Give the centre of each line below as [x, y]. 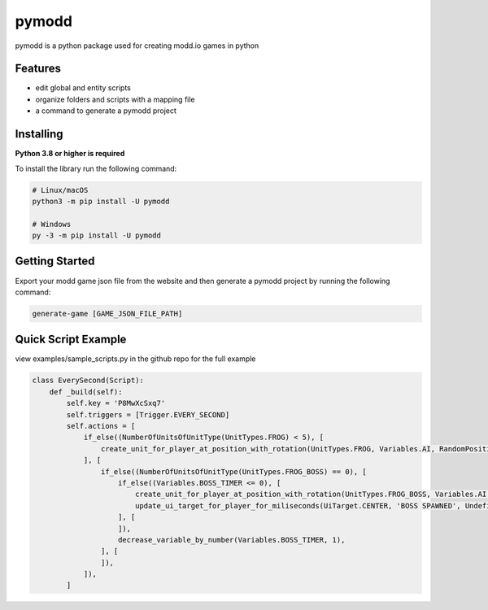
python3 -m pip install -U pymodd [101, 201]
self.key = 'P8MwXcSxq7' [116, 403]
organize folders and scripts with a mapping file [115, 99]
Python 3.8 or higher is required [70, 154]
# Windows [52, 224]
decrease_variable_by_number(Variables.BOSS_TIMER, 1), [232, 540]
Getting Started [55, 261]
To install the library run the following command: [96, 168]
